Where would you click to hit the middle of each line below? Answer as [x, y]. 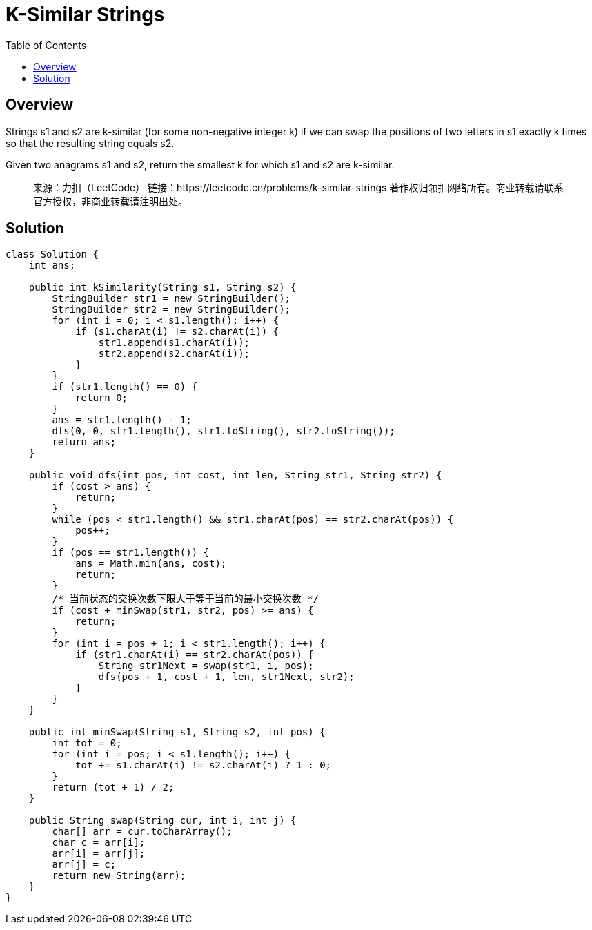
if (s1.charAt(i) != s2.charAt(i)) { [177, 332]
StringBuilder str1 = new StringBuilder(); [171, 299]
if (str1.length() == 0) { [125, 387]
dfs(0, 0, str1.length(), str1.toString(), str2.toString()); [224, 431]
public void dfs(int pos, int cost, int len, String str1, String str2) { [235, 475]
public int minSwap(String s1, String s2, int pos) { [177, 732]
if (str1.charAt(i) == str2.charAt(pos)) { [195, 655]
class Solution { [52, 254]
